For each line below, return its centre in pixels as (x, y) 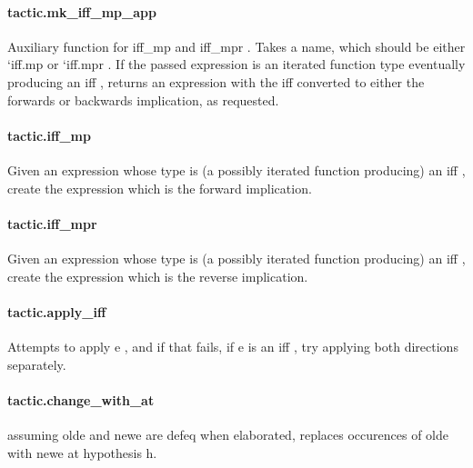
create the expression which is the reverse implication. (158, 276)
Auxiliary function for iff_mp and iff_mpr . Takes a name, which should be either (236, 46)
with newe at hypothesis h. (82, 452)
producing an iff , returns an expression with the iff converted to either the (216, 81)
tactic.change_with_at (81, 399)
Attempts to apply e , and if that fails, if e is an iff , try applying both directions (233, 346)
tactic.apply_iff (57, 311)
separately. (37, 364)
